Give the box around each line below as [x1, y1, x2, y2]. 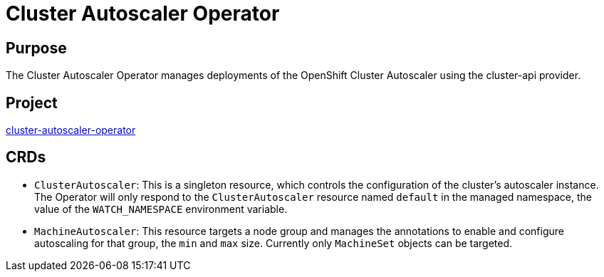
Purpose [6, 38, 67, 57]
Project [6, 93, 58, 112]
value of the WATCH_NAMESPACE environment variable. [34, 202, 288, 215]
